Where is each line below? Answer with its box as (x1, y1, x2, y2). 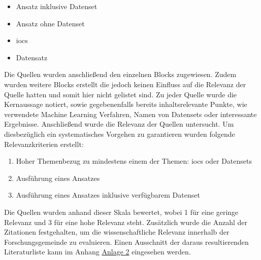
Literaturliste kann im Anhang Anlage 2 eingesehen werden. (4, 246, 191, 257)
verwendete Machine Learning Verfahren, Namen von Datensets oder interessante (4, 108, 257, 119)
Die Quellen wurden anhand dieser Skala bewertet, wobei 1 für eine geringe (4, 206, 239, 217)
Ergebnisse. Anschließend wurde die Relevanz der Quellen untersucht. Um (4, 119, 234, 129)
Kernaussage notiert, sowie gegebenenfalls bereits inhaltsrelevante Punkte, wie (4, 99, 247, 109)
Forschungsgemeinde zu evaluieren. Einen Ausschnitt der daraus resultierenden (4, 236, 249, 247)
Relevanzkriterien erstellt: (4, 138, 84, 149)
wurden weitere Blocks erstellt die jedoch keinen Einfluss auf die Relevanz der (4, 79, 246, 89)
